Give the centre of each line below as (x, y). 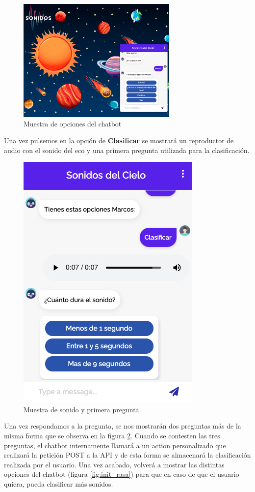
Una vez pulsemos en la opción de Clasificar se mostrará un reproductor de (119, 140)
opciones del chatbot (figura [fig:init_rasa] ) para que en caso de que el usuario (122, 474)
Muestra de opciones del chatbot (73, 124)
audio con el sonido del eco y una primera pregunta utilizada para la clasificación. (127, 150)
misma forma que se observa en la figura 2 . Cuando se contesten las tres (112, 435)
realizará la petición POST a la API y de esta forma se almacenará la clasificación (127, 455)
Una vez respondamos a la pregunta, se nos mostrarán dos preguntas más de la (123, 426)
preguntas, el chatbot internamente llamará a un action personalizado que (115, 445)
